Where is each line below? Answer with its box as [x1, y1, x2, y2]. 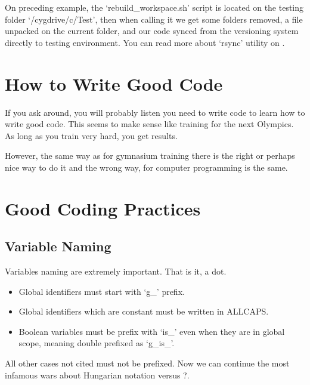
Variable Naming [5, 237, 111, 255]
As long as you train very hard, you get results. [5, 129, 178, 141]
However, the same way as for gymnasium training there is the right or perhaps [5, 149, 295, 162]
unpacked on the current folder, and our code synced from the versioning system [5, 24, 299, 37]
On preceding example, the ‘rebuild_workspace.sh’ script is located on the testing [5, 1, 304, 13]
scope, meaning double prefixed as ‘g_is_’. [18, 337, 175, 349]
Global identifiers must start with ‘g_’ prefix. [18, 285, 185, 297]
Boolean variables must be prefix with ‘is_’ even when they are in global [18, 325, 285, 337]
